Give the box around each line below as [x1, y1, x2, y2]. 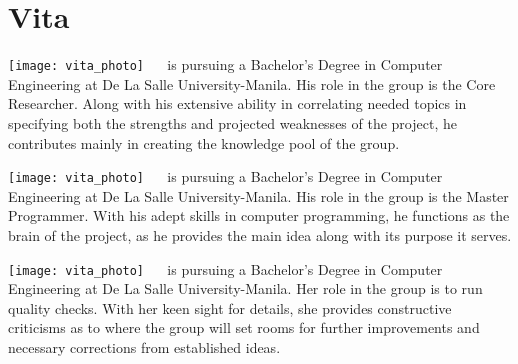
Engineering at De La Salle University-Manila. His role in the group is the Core [8, 73, 496, 94]
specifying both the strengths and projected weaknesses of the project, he [8, 112, 457, 133]
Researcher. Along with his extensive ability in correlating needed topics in [8, 93, 467, 114]
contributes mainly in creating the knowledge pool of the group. [8, 132, 400, 153]
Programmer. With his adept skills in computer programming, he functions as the [8, 205, 510, 226]
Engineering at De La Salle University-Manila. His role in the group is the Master [8, 185, 509, 206]
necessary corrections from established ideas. [8, 337, 281, 358]
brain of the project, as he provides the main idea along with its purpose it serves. [8, 225, 512, 245]
